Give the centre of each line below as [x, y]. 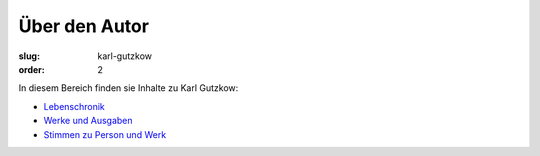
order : [31, 69]
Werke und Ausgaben [88, 121]
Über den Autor [84, 26]
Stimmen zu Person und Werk [105, 134]
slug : [29, 56]
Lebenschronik [74, 106]
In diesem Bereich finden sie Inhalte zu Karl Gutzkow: [128, 88]
